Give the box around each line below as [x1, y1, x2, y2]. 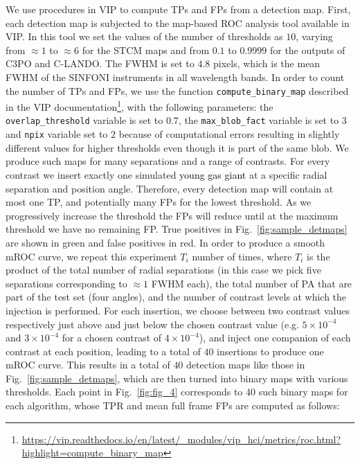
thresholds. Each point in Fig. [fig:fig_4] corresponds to [6, 384, 243, 399]
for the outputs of [269, 42, 345, 57]
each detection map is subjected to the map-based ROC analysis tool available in [6, 15, 350, 30]
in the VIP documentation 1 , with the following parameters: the [6, 98, 273, 114]
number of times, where [192, 249, 292, 263]
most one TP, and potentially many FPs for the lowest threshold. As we [6, 195, 312, 209]
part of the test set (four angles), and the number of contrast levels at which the [6, 289, 347, 304]
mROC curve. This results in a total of [6, 357, 170, 372]
